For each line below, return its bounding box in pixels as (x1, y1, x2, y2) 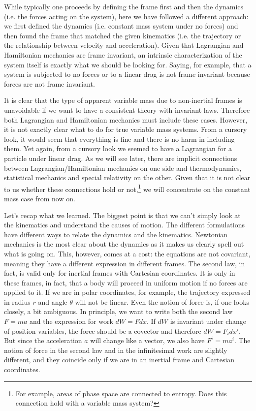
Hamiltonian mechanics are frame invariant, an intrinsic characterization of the (4, 49, 242, 60)
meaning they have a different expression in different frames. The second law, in (4, 258, 245, 268)
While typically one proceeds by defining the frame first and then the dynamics (4, 1, 244, 11)
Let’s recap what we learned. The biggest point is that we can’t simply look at (4, 210, 241, 220)
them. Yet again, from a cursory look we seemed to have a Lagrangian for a (4, 143, 232, 154)
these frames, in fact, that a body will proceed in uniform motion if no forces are (4, 277, 248, 287)
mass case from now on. (4, 193, 75, 203)
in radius (4, 296, 31, 307)
